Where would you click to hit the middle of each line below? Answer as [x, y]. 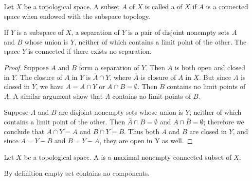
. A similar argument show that [56, 96]
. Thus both [142, 131]
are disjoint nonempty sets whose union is [121, 112]
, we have [50, 86]
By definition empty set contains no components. [77, 173]
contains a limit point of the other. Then [65, 121]
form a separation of [109, 67]
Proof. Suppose [26, 67]
